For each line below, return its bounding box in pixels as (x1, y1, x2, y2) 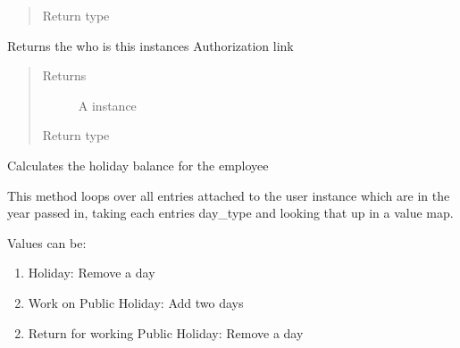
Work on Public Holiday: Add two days (28, 293, 244, 311)
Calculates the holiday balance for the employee (7, 155, 269, 174)
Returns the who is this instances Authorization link (7, 36, 294, 54)
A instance (78, 95, 137, 114)
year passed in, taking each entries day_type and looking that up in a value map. (7, 203, 454, 222)
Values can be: (7, 233, 87, 252)
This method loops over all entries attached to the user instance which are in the (7, 186, 450, 204)
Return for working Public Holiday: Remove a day (28, 323, 304, 342)
